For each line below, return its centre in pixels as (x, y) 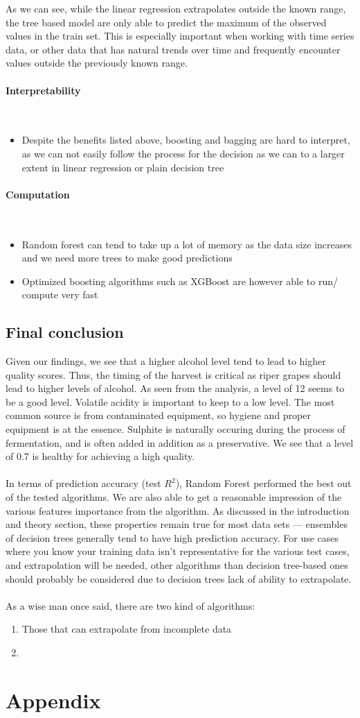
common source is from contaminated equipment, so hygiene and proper (158, 415)
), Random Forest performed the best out (263, 483)
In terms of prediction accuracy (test (83, 483)
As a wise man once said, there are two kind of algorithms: (130, 605)
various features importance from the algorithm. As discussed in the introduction (178, 510)
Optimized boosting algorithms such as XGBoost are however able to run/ (180, 281)
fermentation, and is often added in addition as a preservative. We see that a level (180, 442)
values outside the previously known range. (97, 63)
